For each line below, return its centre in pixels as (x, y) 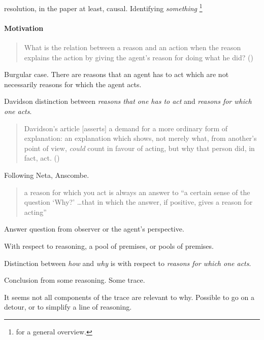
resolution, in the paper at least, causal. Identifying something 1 (103, 7)
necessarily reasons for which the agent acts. (73, 84)
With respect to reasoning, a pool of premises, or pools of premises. (109, 245)
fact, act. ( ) (42, 158)
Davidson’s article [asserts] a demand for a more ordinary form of (126, 128)
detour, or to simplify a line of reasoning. (68, 307)
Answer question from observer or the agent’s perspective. (94, 229)
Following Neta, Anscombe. (47, 175)
